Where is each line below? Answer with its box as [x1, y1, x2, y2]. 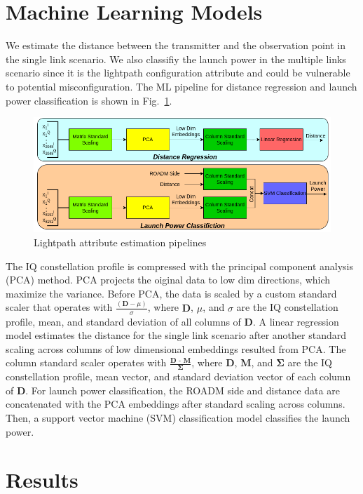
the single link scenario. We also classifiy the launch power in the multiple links [6, 51, 346, 66]
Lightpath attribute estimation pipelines [34, 235, 207, 250]
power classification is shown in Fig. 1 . [6, 93, 172, 107]
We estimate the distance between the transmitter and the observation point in [6, 38, 345, 53]
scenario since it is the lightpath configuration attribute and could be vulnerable [6, 65, 350, 80]
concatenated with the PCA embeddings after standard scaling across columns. [6, 396, 345, 411]
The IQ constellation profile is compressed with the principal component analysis [6, 258, 354, 273]
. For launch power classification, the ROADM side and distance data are [25, 382, 340, 397]
